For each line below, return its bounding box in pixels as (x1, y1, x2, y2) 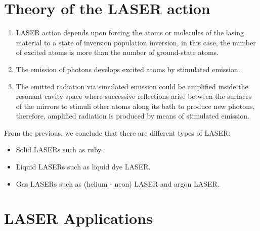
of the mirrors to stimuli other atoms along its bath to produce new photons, (16, 100, 255, 111)
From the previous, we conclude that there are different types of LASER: (4, 127, 231, 138)
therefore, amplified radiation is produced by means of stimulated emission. (16, 110, 249, 121)
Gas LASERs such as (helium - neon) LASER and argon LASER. (16, 178, 220, 189)
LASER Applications (4, 208, 153, 228)
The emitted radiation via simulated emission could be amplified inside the (16, 81, 248, 91)
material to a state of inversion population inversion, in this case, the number (16, 37, 256, 47)
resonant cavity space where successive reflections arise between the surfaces (16, 91, 252, 101)
